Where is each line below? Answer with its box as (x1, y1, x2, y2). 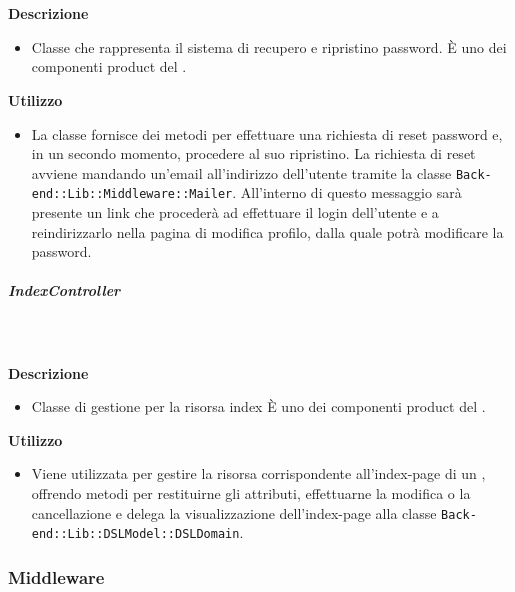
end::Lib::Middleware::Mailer (31, 187, 233, 202)
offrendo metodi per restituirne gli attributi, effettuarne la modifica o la (31, 482, 471, 503)
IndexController (8, 280, 121, 301)
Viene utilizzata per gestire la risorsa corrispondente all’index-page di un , (31, 463, 486, 484)
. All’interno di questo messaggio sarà (232, 182, 462, 203)
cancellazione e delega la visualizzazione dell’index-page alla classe (31, 502, 437, 523)
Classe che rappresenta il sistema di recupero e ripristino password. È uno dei (31, 36, 507, 57)
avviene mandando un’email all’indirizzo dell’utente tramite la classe (31, 162, 452, 183)
